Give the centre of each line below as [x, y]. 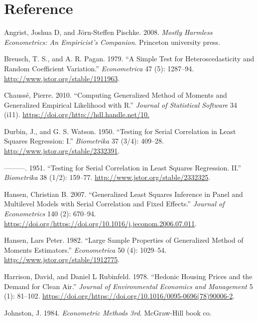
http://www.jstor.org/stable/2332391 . [62, 151]
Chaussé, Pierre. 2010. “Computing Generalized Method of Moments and [116, 95]
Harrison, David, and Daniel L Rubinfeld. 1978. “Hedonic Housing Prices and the [128, 276]
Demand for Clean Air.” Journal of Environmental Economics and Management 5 [129, 286]
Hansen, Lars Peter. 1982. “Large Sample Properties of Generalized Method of [124, 240]
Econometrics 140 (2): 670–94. [50, 214]
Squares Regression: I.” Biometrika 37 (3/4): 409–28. [84, 141]
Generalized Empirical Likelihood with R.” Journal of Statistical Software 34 [121, 104]
